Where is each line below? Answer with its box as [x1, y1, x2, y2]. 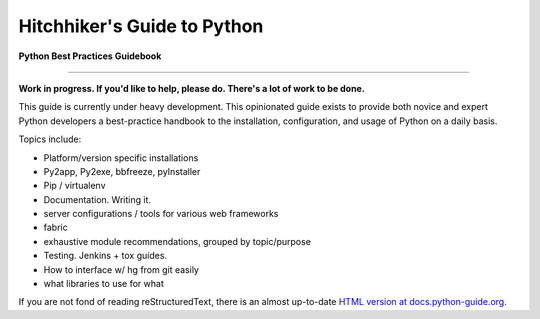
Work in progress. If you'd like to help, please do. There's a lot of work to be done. [18, 82, 365, 94]
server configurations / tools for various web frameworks [43, 208, 279, 220]
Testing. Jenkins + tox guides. [43, 250, 168, 262]
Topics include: [18, 133, 82, 145]
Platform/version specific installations [43, 151, 199, 164]
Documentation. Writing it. [43, 193, 152, 205]
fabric [43, 221, 69, 234]
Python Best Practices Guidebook [18, 50, 162, 62]
